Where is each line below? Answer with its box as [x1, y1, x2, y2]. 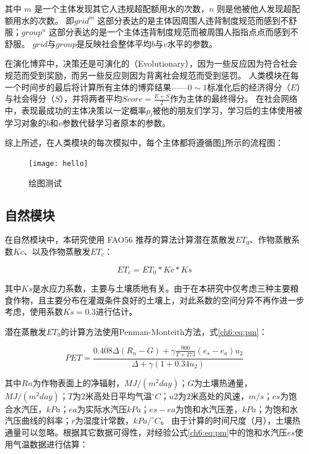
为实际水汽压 [77, 402, 127, 415]
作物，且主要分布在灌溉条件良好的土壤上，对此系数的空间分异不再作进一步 [12, 293, 304, 306]
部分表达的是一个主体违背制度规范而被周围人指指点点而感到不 [57, 26, 299, 38]
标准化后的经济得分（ [207, 80, 291, 93]
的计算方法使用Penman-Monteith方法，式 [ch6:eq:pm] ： [61, 325, 267, 337]
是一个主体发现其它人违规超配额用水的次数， [34, 2, 209, 14]
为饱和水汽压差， [175, 402, 242, 415]
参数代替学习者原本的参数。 [62, 116, 171, 129]
